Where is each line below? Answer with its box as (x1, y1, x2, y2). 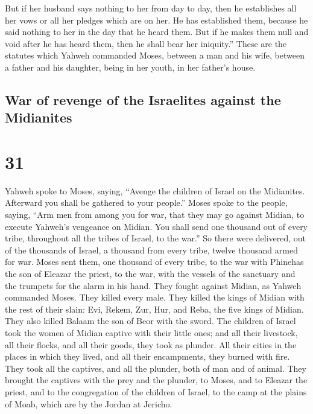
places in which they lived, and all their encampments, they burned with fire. (5, 350, 290, 363)
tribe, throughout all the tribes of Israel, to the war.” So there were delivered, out (5, 232, 306, 244)
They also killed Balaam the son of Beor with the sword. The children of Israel (5, 314, 296, 327)
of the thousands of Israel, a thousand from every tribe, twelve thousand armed (5, 243, 298, 256)
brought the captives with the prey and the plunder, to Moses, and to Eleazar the (5, 374, 308, 386)
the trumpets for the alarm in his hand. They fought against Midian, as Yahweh (5, 279, 302, 291)
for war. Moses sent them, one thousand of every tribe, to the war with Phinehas (5, 255, 304, 268)
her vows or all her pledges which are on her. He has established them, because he (5, 13, 308, 26)
